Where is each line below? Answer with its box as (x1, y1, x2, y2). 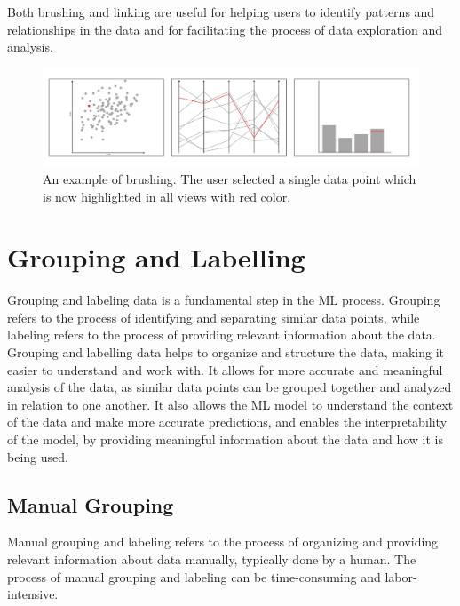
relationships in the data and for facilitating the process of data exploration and (7, 20, 443, 38)
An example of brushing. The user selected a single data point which (43, 169, 416, 187)
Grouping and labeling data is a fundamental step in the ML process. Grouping (7, 291, 440, 309)
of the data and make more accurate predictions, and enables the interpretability (7, 412, 448, 431)
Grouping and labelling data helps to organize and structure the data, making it (7, 343, 445, 362)
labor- (385, 567, 417, 586)
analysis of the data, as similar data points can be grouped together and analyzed (7, 378, 452, 396)
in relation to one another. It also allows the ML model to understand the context (7, 395, 454, 413)
